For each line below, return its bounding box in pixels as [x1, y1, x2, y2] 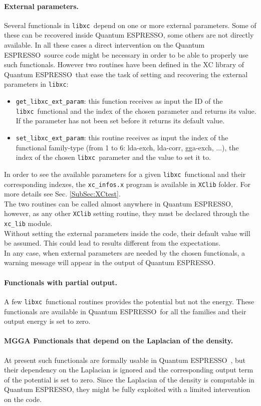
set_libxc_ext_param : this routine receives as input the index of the [16, 132, 228, 142]
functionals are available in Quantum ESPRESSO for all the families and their [4, 306, 246, 316]
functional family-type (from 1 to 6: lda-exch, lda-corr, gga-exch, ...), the [16, 142, 239, 152]
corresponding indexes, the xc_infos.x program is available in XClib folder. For [4, 178, 250, 189]
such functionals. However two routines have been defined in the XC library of [4, 59, 244, 70]
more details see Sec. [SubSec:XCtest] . [4, 188, 121, 199]
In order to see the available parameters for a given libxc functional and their [4, 168, 246, 179]
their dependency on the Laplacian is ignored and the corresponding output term [4, 364, 253, 375]
